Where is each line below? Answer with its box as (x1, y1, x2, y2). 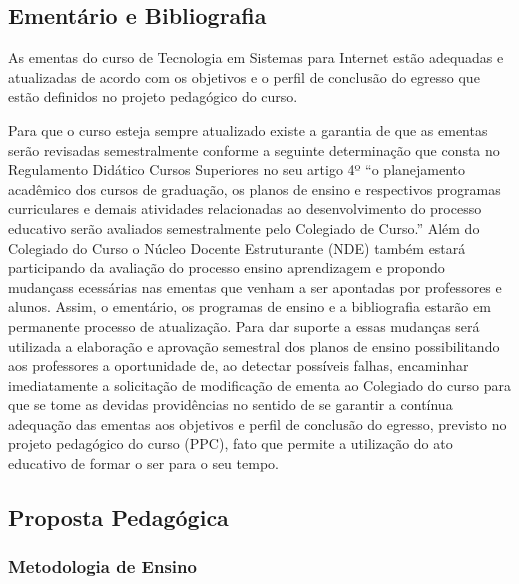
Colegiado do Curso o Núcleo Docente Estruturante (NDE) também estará (8, 237, 466, 258)
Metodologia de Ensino (8, 554, 197, 579)
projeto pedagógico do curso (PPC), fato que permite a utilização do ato (8, 433, 453, 454)
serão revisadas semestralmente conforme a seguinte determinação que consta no (8, 139, 500, 160)
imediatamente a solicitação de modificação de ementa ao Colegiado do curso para (8, 374, 512, 395)
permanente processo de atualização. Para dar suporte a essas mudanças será (8, 315, 480, 336)
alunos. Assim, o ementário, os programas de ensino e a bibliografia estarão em (8, 296, 491, 317)
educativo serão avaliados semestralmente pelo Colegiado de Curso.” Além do (8, 217, 480, 238)
